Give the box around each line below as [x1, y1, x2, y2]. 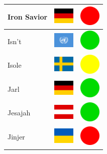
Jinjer [8, 131, 25, 142]
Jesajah [8, 107, 31, 118]
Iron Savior [8, 11, 48, 22]
